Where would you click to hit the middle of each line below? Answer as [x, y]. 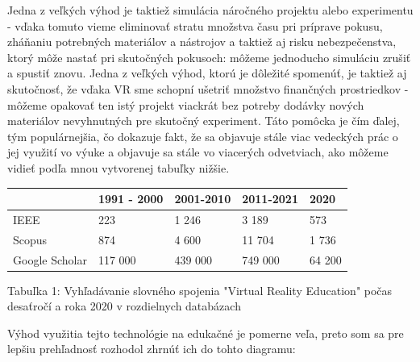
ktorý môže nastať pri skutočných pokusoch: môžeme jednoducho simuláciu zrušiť [209, 57]
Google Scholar [50, 259]
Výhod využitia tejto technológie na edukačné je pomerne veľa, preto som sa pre [206, 333]
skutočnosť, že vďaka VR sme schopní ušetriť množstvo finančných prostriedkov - [208, 88]
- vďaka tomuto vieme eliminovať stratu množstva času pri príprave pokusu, [195, 25]
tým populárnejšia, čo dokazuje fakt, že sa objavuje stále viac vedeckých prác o [203, 136]
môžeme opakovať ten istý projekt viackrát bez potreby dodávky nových [186, 104]
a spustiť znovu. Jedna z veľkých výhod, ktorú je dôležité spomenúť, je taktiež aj [207, 73]
